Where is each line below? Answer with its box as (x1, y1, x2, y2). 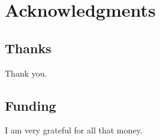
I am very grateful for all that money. (5, 124, 143, 136)
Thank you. (5, 66, 47, 79)
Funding (5, 96, 56, 114)
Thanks (5, 38, 52, 57)
